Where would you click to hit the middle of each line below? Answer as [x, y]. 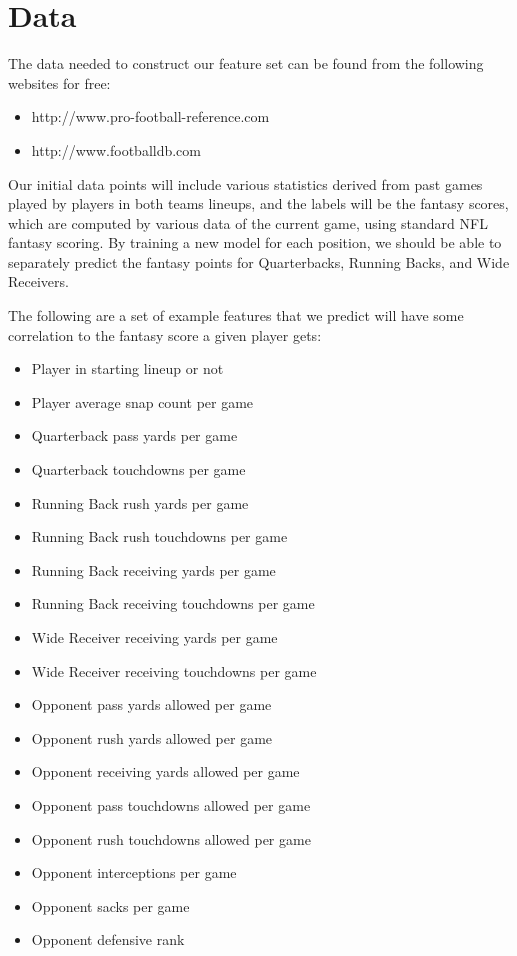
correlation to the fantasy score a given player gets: [165, 334]
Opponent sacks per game [110, 905]
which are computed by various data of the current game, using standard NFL [248, 222]
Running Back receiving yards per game [153, 569]
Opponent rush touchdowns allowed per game [171, 838]
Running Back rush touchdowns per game [159, 536]
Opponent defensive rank [108, 939]
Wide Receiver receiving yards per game [154, 637]
